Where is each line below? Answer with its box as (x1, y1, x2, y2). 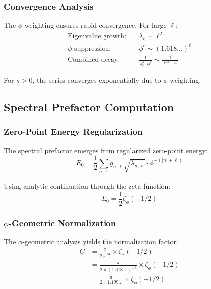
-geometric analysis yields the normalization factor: (22, 236, 178, 246)
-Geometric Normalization (8, 216, 116, 229)
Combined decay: (67, 56, 120, 64)
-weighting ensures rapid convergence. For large (22, 20, 167, 30)
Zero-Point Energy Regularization (4, 125, 143, 138)
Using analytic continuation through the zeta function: (4, 181, 171, 191)
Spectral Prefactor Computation (4, 99, 174, 115)
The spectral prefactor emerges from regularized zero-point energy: (4, 145, 208, 155)
